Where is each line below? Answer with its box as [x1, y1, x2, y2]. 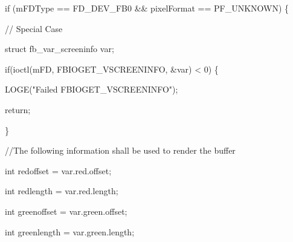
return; [5, 103, 31, 116]
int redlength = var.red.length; [5, 185, 118, 197]
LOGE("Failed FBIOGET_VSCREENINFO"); [5, 83, 178, 96]
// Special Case [5, 22, 63, 34]
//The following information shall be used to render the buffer [5, 144, 236, 157]
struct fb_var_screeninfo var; [5, 42, 114, 55]
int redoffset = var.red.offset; [5, 164, 112, 177]
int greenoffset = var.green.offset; [5, 204, 127, 217]
